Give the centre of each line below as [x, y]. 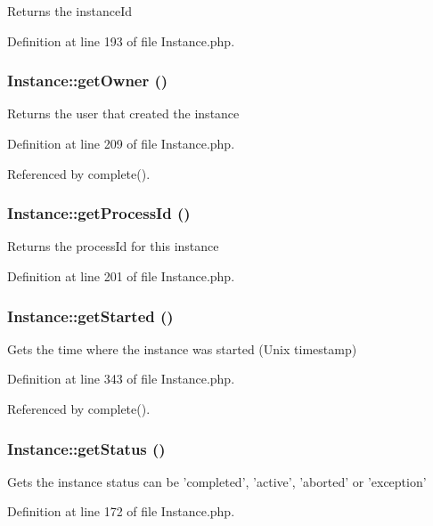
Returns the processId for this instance [113, 246]
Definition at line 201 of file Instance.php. [121, 276]
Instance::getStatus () [86, 448]
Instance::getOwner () [88, 81]
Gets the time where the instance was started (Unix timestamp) [182, 348]
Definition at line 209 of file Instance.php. [121, 143]
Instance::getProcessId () [99, 213]
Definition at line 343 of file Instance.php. [121, 379]
